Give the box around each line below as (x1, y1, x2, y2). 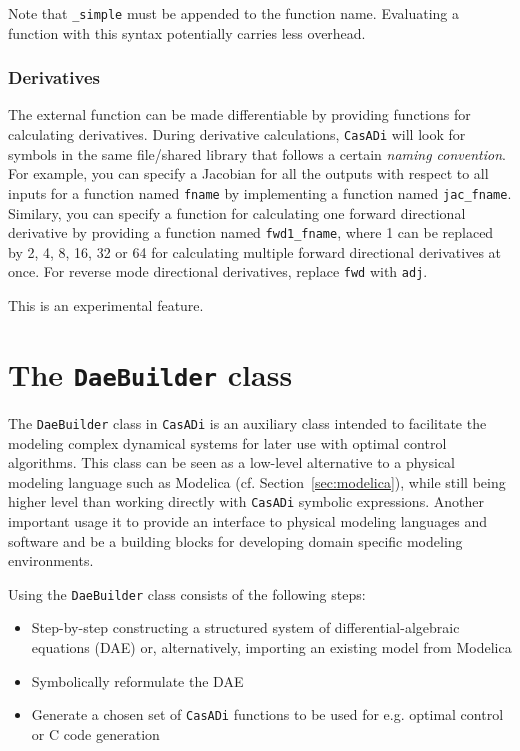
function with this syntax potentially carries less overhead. (8, 22, 366, 43)
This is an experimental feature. (8, 295, 204, 316)
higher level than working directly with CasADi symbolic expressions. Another (8, 491, 484, 512)
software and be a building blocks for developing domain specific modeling (8, 530, 463, 551)
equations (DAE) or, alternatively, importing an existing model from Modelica (31, 637, 512, 658)
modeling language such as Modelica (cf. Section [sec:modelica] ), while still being (8, 471, 506, 492)
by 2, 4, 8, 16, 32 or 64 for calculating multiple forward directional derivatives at (8, 241, 502, 262)
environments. (8, 550, 94, 571)
